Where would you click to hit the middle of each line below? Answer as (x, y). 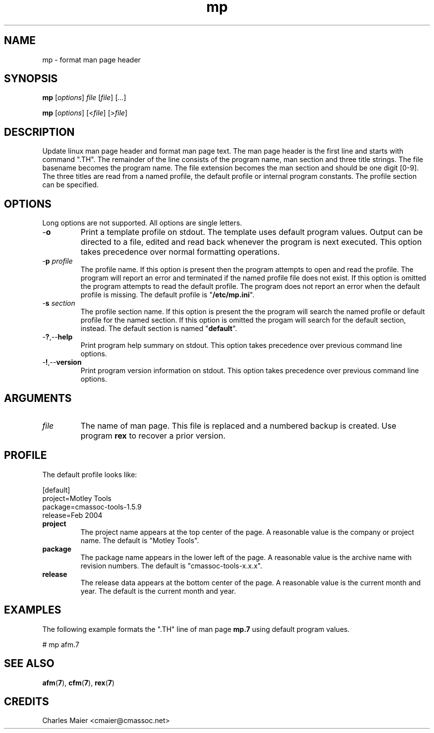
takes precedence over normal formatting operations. (180, 252)
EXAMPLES (33, 610)
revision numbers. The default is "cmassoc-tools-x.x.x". (171, 565)
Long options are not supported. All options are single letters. (142, 223)
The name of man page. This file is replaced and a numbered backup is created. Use (238, 425)
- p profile (57, 261)
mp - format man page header (91, 59)
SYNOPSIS (31, 79)
